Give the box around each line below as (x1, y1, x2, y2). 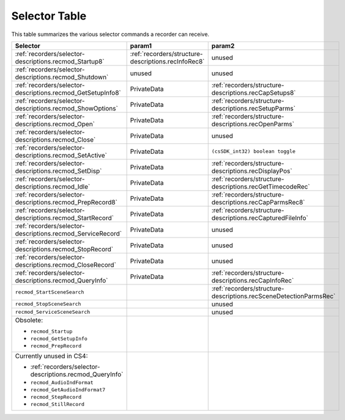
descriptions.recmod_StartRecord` (15, 214, 114, 222)
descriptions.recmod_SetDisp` (15, 167, 102, 175)
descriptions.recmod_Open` (15, 120, 95, 128)
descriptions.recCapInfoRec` (211, 276, 294, 284)
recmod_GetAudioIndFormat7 (30, 386, 106, 393)
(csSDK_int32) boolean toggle (211, 148, 296, 155)
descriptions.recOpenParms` (211, 120, 295, 128)
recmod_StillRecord (30, 400, 85, 407)
